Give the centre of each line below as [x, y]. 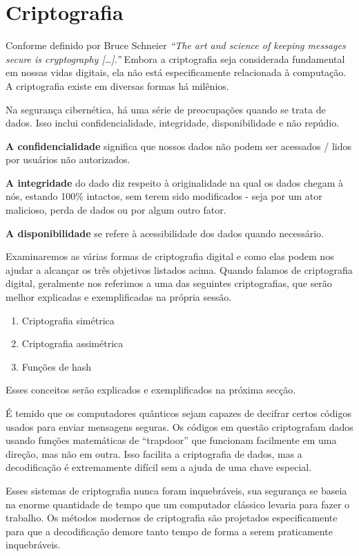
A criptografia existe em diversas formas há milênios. [117, 85]
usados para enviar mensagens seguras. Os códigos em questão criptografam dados [179, 426]
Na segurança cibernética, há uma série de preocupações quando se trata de [166, 109]
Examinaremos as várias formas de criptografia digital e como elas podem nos [170, 256]
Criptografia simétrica [68, 320]
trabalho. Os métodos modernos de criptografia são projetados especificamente [172, 518]
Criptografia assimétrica [72, 343]
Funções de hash [57, 366]
